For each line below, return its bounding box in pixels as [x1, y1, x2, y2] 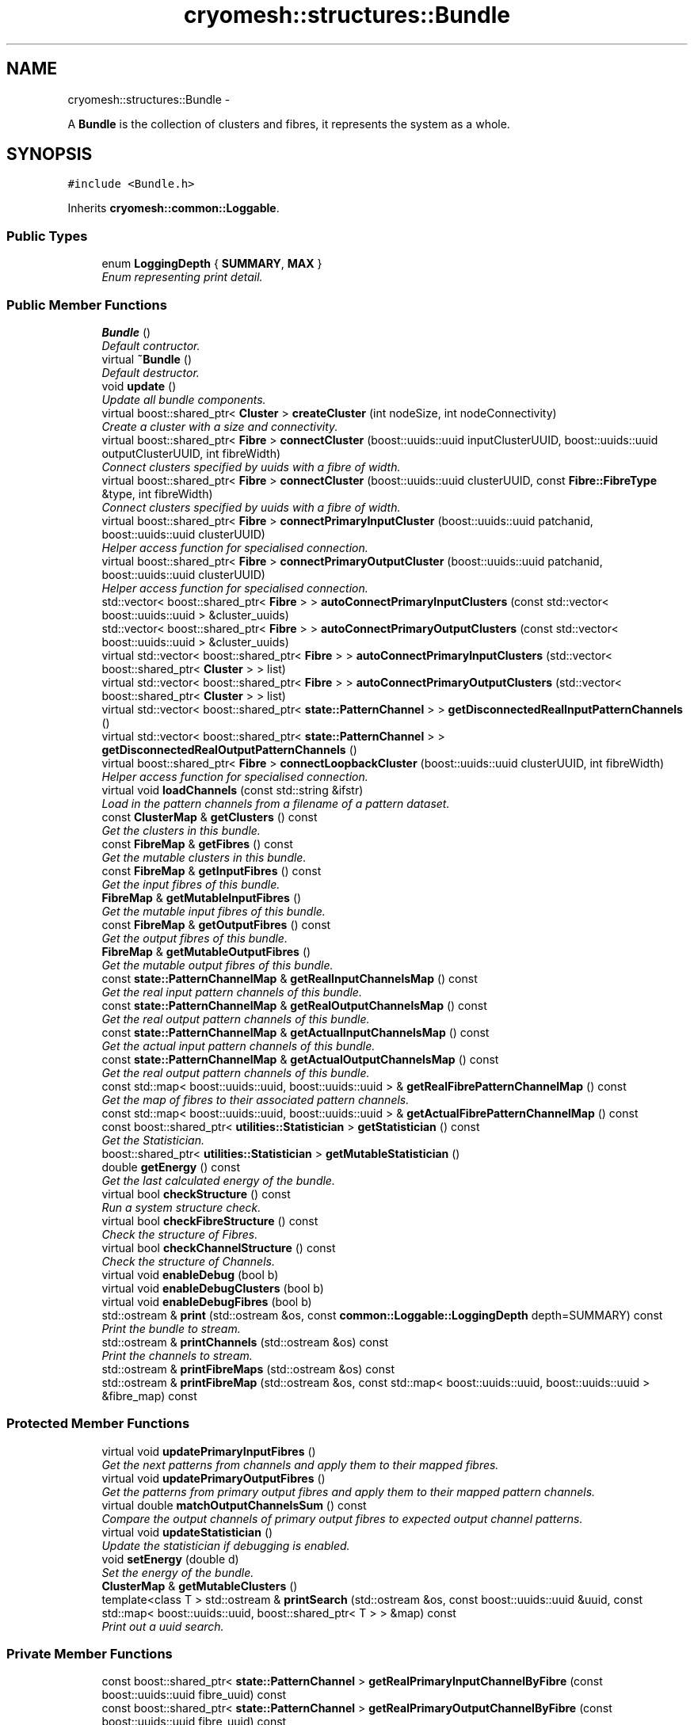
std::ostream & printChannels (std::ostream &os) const [101, 1335, 389, 1349]
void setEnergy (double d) [101, 1552, 239, 1566]
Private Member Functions [6, 1646, 173, 1662]
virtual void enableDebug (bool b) [101, 1267, 279, 1281]
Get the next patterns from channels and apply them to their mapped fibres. [101, 1457, 499, 1472]
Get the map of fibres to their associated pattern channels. [101, 1092, 410, 1106]
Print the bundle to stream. [101, 1321, 241, 1335]
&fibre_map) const [101, 1388, 197, 1403]
